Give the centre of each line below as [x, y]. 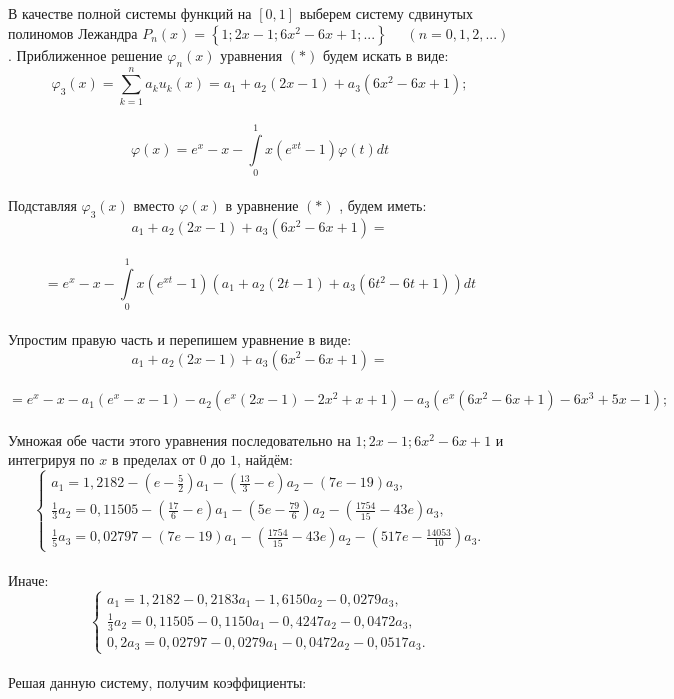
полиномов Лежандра [73, 32]
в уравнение [262, 204]
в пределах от [153, 459]
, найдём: [265, 459]
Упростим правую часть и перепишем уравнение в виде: [180, 338]
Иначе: [28, 580]
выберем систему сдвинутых [386, 13]
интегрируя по [51, 459]
